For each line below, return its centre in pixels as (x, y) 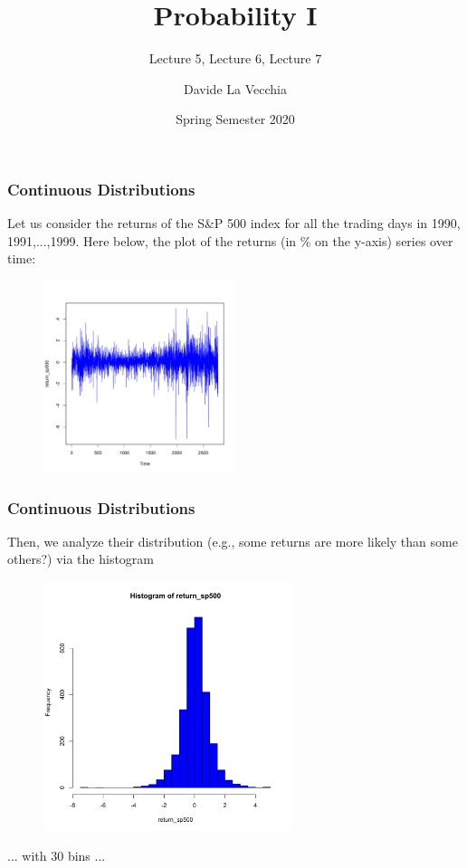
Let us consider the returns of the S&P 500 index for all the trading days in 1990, (234, 223)
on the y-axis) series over (384, 240)
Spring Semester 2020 (235, 119)
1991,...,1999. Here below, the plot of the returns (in (152, 240)
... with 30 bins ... (57, 856)
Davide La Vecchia (235, 88)
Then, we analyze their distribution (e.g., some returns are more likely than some (233, 541)
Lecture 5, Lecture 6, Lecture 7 (235, 58)
